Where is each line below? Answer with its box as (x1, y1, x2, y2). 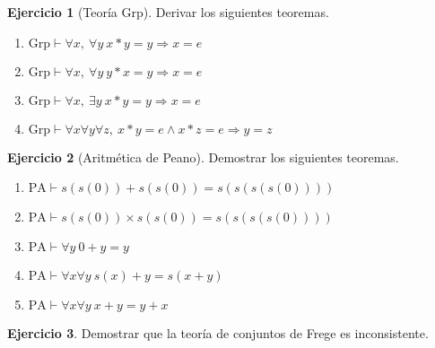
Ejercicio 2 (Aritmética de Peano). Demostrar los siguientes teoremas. (7, 147, 399, 166)
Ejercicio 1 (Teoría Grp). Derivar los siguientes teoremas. (7, 3, 329, 21)
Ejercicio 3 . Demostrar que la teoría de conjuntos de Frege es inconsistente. (7, 324, 429, 343)
